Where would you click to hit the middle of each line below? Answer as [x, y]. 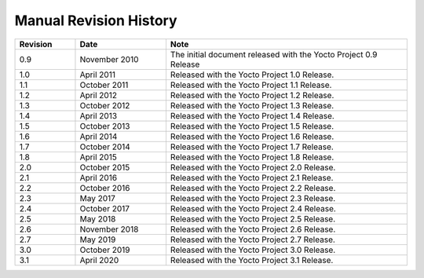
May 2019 [98, 240]
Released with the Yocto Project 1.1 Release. [251, 85]
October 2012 [105, 105]
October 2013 [105, 126]
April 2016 [99, 177]
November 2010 [109, 59]
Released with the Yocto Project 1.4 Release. [252, 115]
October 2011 [104, 85]
